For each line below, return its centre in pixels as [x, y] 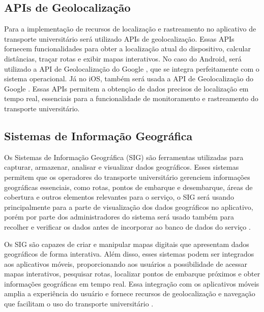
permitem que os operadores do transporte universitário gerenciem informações [127, 177]
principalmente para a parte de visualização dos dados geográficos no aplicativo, [129, 207]
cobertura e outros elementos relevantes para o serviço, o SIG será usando [119, 197]
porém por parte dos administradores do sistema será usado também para [119, 217]
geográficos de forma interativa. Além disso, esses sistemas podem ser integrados [129, 254]
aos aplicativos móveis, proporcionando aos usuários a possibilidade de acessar [126, 263]
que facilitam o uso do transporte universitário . [79, 304]
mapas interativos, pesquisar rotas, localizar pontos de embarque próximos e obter [132, 274]
